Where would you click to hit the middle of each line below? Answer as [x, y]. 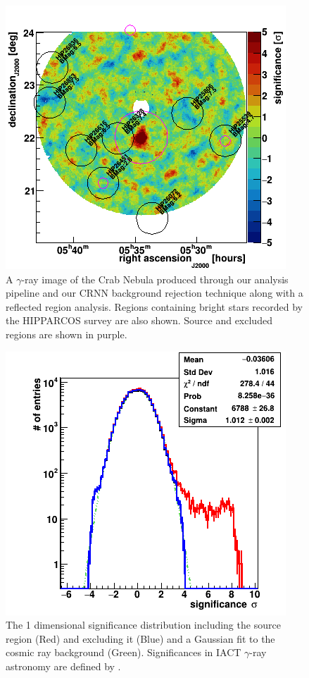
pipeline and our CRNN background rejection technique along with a [154, 293]
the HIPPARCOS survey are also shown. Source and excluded [139, 320]
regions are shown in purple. [67, 334]
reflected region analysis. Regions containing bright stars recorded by [154, 306]
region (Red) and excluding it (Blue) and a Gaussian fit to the [140, 638]
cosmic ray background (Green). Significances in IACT [124, 652]
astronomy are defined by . [63, 666]
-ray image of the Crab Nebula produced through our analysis [155, 279]
